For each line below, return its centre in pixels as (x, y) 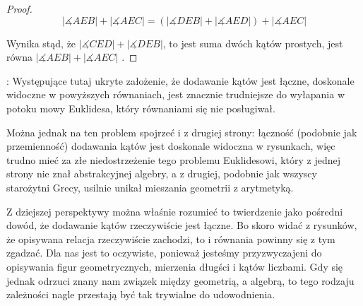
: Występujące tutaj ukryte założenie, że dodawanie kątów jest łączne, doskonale (180, 80)
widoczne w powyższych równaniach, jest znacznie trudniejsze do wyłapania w (176, 94)
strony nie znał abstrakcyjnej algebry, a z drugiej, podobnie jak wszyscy (162, 173)
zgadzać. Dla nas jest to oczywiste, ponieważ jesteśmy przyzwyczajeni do (164, 253)
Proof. (19, 8)
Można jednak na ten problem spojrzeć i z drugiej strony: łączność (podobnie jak (182, 132)
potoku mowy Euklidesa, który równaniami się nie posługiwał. (141, 108)
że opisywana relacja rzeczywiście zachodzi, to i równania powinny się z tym (171, 239)
